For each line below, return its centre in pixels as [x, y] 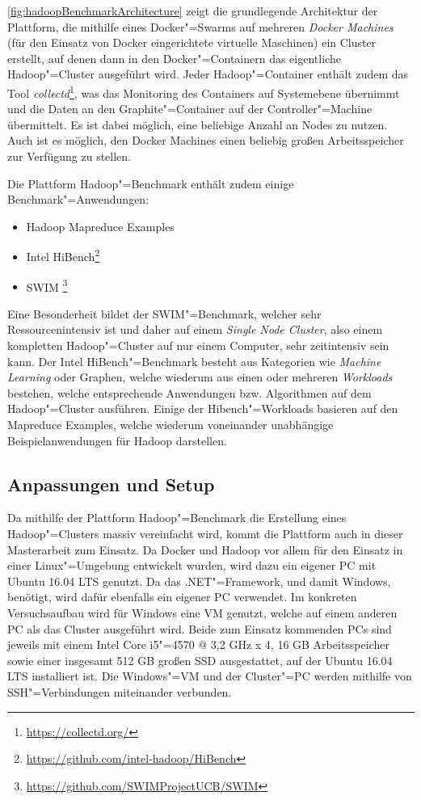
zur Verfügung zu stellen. [69, 156]
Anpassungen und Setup [111, 484]
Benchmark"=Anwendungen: [78, 199]
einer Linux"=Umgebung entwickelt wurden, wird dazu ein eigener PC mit [192, 565]
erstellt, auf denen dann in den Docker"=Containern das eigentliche [174, 58]
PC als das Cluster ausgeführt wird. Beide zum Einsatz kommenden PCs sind [200, 628]
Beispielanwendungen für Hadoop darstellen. [117, 440]
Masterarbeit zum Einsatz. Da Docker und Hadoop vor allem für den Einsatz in [205, 549]
